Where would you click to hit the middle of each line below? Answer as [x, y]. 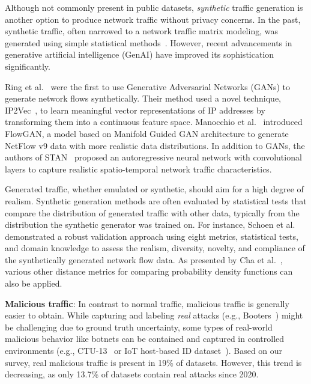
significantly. [28, 66]
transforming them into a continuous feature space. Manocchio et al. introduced [154, 122]
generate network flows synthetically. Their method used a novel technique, [143, 98]
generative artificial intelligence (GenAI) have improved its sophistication [140, 54]
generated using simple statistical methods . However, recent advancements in [149, 42]
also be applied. [34, 283]
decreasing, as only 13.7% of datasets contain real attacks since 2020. [132, 374]
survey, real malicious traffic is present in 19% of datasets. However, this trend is [153, 362]
